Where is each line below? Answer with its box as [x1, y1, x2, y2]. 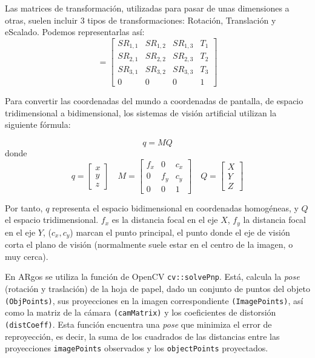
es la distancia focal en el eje [111, 213, 218, 226]
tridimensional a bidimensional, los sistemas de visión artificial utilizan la [5, 106, 277, 119]
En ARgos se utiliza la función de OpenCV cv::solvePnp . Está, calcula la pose [5, 270, 300, 283]
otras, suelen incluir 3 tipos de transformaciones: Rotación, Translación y [5, 13, 276, 26]
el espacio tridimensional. [5, 213, 99, 226]
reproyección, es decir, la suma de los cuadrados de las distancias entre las [5, 330, 280, 342]
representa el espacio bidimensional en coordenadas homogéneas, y [52, 201, 299, 214]
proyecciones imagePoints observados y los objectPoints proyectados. [5, 342, 268, 354]
